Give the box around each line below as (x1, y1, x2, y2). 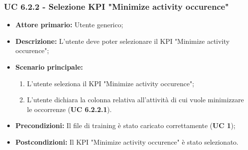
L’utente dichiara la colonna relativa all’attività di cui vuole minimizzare (27, 94, 244, 105)
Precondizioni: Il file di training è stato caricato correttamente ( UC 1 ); (15, 120, 236, 131)
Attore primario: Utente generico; (15, 19, 123, 30)
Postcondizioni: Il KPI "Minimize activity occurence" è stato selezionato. (15, 136, 239, 147)
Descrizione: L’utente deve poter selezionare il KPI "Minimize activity (15, 36, 230, 46)
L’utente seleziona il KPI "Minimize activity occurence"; (27, 78, 194, 88)
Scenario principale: (15, 62, 83, 72)
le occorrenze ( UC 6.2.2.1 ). (27, 104, 112, 114)
